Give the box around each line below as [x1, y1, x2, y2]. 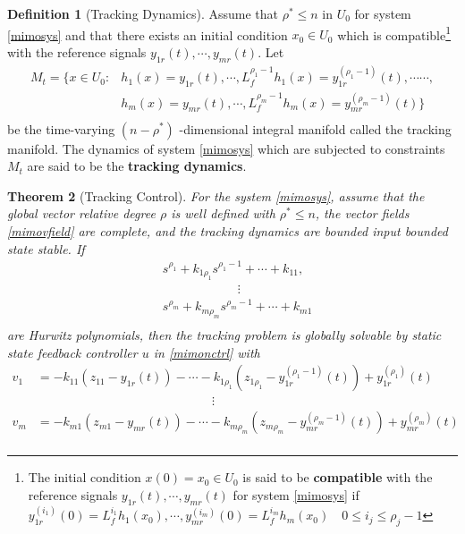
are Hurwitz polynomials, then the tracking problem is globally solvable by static [7, 325, 442, 343]
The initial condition [28, 468, 141, 487]
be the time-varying [7, 119, 115, 138]
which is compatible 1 [337, 22, 452, 44]
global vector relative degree [7, 204, 156, 223]
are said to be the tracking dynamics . [27, 157, 247, 175]
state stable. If [7, 239, 85, 258]
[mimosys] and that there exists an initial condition [7, 25, 288, 44]
